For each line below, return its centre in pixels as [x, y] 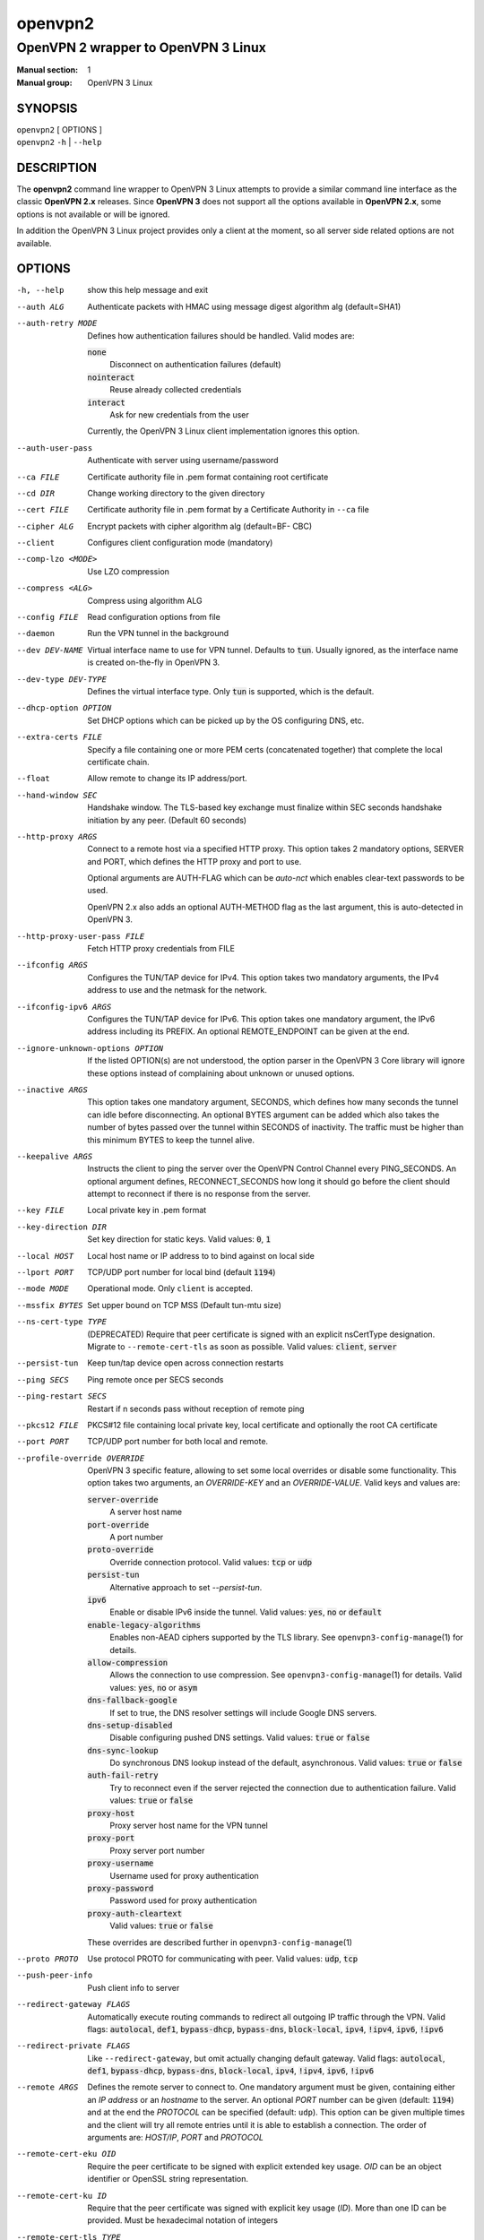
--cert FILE [43, 510]
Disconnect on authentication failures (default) [195, 365]
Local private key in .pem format [147, 1210]
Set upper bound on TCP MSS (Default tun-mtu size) [184, 1305]
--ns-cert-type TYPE [62, 1322]
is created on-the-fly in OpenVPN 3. [154, 662]
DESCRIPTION [57, 167]
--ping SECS [43, 1379]
